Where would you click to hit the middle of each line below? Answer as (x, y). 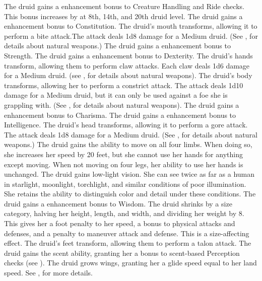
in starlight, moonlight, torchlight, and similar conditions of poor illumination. (125, 184)
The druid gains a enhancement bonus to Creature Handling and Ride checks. (124, 6)
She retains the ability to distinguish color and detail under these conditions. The (130, 194)
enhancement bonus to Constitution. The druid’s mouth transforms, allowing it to (131, 26)
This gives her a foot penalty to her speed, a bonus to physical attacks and (120, 223)
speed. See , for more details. (48, 273)
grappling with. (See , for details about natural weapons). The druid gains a (122, 104)
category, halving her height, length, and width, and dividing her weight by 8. (124, 213)
